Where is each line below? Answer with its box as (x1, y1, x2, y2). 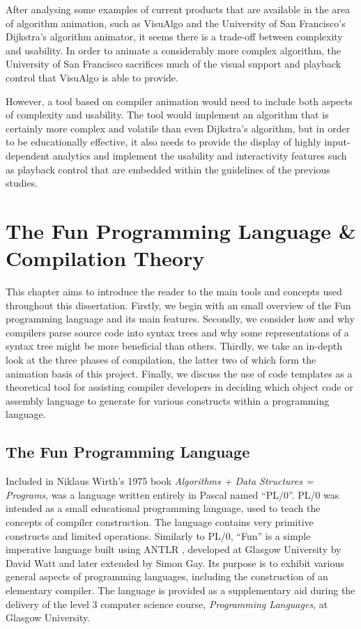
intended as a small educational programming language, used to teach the (6, 501, 321, 515)
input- (324, 134, 351, 149)
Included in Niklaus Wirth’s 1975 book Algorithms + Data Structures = (6, 474, 314, 488)
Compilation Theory (6, 244, 205, 272)
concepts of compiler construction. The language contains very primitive (6, 514, 314, 529)
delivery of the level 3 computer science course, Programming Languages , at (6, 596, 328, 611)
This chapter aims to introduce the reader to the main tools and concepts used (6, 284, 342, 299)
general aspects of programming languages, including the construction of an (6, 569, 328, 584)
